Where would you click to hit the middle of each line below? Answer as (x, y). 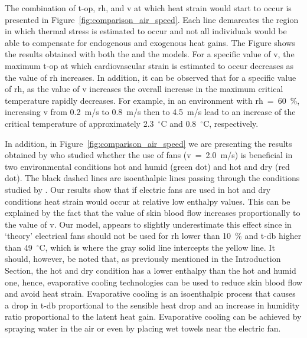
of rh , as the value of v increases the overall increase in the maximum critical (144, 89)
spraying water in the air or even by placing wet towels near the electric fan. (143, 328)
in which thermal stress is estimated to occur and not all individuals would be (146, 31)
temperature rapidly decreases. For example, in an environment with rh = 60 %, (152, 100)
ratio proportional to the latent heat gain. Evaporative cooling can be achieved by (153, 316)
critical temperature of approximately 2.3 (79, 123)
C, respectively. (231, 123)
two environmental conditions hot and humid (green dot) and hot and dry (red (147, 166)
